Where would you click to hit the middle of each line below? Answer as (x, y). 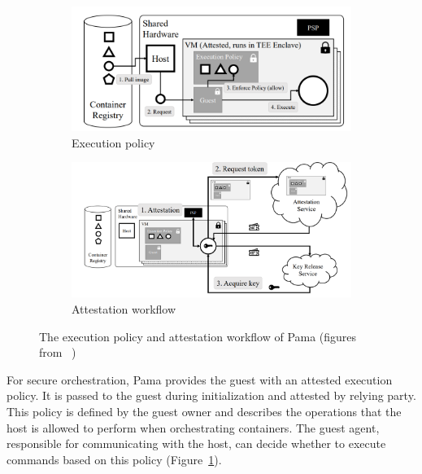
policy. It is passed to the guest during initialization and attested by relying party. (211, 395)
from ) (58, 352)
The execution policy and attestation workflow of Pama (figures (198, 336)
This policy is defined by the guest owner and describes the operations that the (204, 411)
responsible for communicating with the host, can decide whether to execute (196, 443)
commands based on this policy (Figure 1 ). (114, 459)
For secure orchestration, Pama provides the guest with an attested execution (200, 379)
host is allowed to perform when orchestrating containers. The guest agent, (193, 427)
